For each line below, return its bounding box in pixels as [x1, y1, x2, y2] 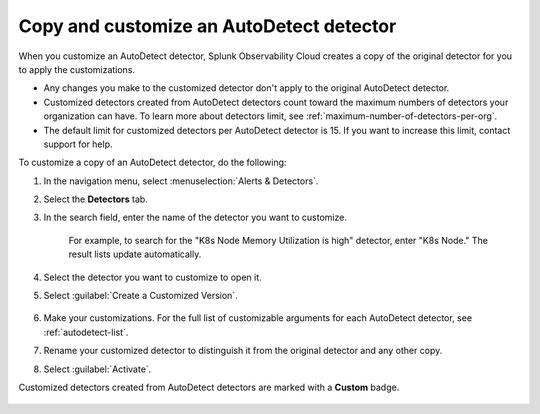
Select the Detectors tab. [43, 193, 149, 205]
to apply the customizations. [18, 63, 135, 75]
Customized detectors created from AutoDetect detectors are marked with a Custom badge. [18, 381, 400, 393]
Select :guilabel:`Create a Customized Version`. [43, 290, 239, 302]
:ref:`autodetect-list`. [43, 326, 129, 338]
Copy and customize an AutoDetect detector [18, 15, 397, 37]
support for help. [43, 138, 114, 150]
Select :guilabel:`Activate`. [43, 363, 152, 375]
